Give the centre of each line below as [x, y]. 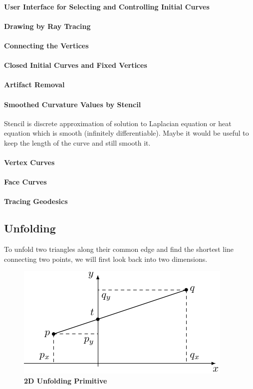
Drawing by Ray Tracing [47, 26]
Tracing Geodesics [36, 201]
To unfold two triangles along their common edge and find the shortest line [119, 249]
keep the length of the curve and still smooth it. [77, 142]
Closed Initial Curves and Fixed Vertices [76, 65]
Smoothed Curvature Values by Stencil [73, 104]
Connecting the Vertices [46, 45]
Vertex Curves [29, 162]
